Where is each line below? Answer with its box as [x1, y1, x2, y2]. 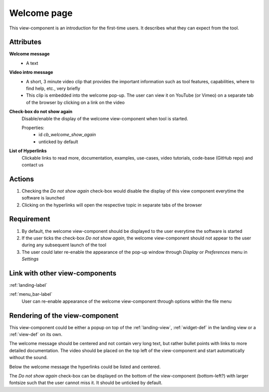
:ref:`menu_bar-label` [9, 291, 52, 297]
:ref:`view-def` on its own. [9, 332, 63, 338]
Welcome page [9, 7, 73, 18]
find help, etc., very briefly [26, 85, 81, 92]
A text [26, 60, 38, 66]
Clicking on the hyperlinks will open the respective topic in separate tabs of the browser [21, 202, 202, 208]
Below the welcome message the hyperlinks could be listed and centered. [9, 364, 161, 370]
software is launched [21, 195, 65, 201]
